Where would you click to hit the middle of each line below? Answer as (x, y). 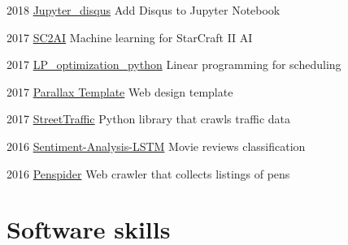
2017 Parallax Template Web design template (120, 91)
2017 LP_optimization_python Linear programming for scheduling (174, 64)
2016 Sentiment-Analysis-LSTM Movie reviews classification (156, 146)
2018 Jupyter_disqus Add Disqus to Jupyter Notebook (144, 10)
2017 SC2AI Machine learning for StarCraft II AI (130, 37)
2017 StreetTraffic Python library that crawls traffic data (148, 119)
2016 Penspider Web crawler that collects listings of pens (148, 173)
